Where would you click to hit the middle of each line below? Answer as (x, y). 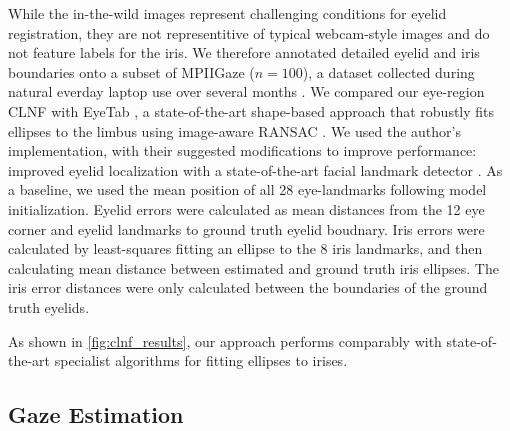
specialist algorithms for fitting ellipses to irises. (201, 360)
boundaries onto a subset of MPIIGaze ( (131, 71)
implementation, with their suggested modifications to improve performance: (242, 150)
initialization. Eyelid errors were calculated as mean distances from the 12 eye (246, 208)
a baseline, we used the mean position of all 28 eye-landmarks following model (247, 189)
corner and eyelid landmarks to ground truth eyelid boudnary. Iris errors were (246, 228)
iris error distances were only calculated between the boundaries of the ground (248, 287)
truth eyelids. (49, 306)
